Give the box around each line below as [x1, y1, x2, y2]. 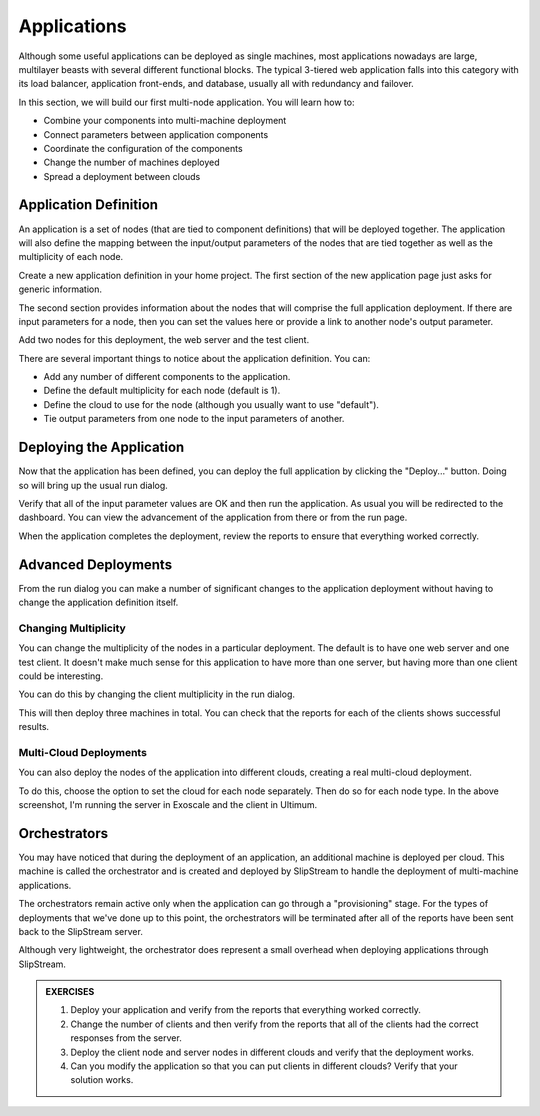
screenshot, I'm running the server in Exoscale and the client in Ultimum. [18, 799, 318, 811]
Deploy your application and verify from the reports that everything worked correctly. [70, 1004, 422, 1016]
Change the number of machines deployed [43, 156, 220, 169]
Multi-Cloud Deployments [18, 745, 147, 759]
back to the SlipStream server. [18, 925, 144, 937]
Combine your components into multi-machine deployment [43, 115, 287, 127]
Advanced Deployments [18, 556, 173, 573]
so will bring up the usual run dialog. [18, 479, 169, 491]
